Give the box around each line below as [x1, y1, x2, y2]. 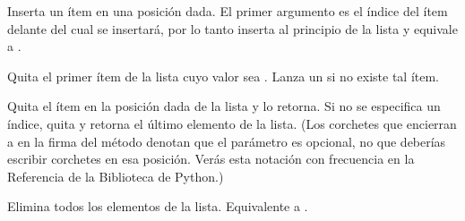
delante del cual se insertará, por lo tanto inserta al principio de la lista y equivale [7, 19, 458, 38]
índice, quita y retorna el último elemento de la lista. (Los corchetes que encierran [7, 114, 457, 132]
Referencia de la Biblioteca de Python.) [7, 166, 224, 185]
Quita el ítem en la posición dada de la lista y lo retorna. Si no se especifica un [7, 97, 441, 115]
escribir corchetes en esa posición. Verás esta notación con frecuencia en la [7, 149, 415, 168]
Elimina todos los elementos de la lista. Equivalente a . [7, 197, 308, 216]
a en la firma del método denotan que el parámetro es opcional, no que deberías [7, 132, 446, 150]
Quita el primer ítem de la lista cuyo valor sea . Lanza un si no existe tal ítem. [7, 66, 440, 85]
